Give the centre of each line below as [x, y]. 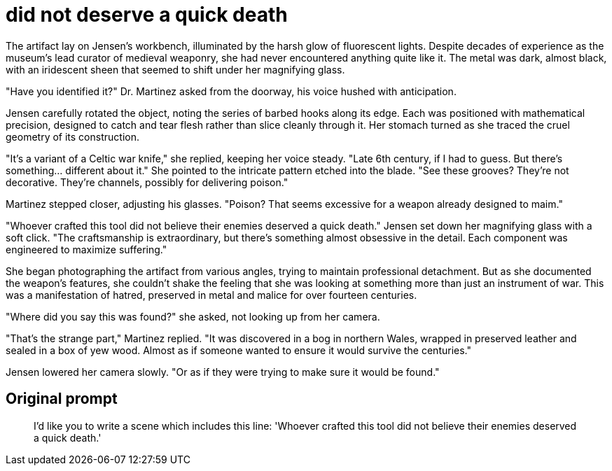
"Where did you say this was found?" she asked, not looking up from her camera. [193, 316]
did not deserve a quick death [147, 15]
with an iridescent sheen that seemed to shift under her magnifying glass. [175, 69]
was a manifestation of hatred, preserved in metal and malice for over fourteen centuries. [211, 295]
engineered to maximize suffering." [86, 249]
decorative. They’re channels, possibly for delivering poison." [147, 182]
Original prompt [62, 399]
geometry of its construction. [72, 136]
